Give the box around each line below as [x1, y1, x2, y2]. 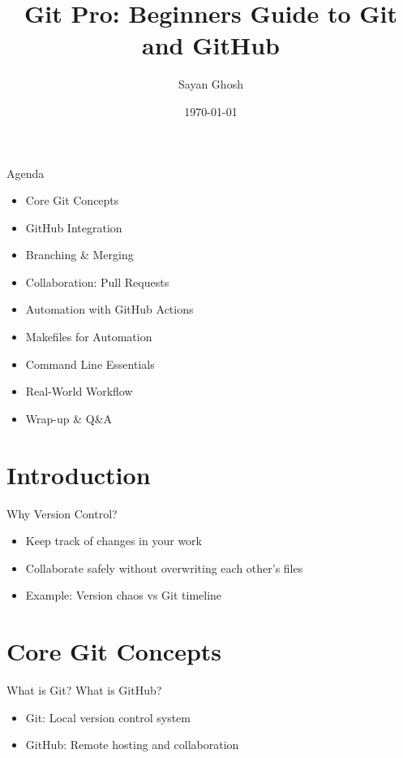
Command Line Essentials [25, 355, 155, 372]
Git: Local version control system [25, 708, 191, 726]
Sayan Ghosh [178, 76, 243, 93]
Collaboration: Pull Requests [25, 273, 169, 290]
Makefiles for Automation [25, 328, 152, 345]
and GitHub [142, 28, 280, 62]
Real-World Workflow [25, 383, 133, 400]
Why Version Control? [6, 505, 118, 522]
